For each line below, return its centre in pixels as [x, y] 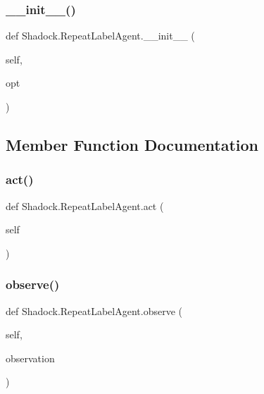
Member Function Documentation [132, 144]
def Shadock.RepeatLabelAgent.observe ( [94, 310]
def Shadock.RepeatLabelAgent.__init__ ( [100, 36]
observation [30, 358]
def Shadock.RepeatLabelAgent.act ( [85, 205]
